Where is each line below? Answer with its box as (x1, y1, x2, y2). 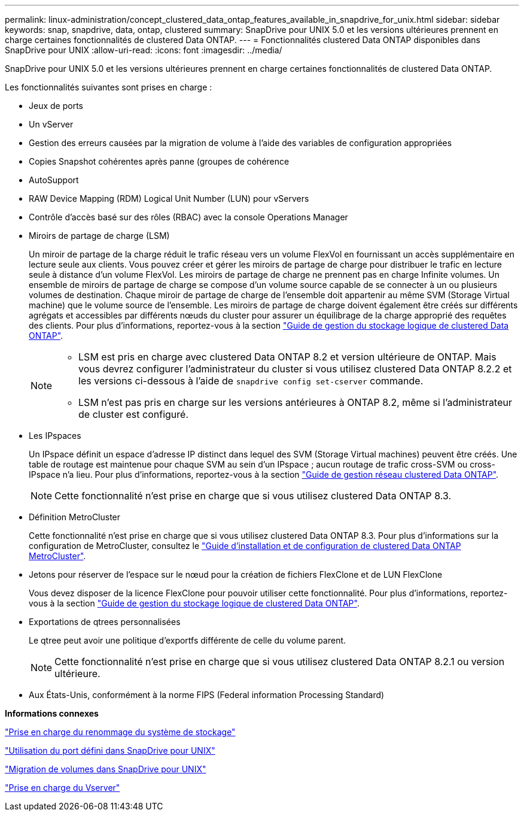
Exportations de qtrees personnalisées (29, 617, 181, 627)
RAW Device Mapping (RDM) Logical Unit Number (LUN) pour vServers (29, 193, 309, 204)
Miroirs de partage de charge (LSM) (29, 230, 170, 241)
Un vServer (29, 119, 74, 129)
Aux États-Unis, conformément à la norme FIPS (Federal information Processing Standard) (29, 690, 385, 700)
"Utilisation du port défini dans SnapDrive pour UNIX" (5, 745, 215, 756)
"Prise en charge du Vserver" (5, 782, 120, 793)
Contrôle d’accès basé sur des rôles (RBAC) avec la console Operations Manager (29, 212, 348, 222)
